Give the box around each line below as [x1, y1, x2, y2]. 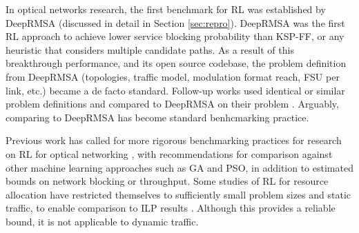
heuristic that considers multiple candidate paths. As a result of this [6, 42, 294, 57]
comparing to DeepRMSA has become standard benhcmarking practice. [6, 110, 309, 124]
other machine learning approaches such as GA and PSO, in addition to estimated [6, 160, 353, 174]
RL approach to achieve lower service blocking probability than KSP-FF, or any [6, 29, 345, 43]
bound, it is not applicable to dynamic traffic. [6, 214, 199, 228]
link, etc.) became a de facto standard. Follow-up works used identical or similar [6, 83, 345, 97]
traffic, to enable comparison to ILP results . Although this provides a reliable [6, 201, 336, 215]
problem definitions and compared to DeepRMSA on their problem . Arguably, [6, 97, 339, 111]
